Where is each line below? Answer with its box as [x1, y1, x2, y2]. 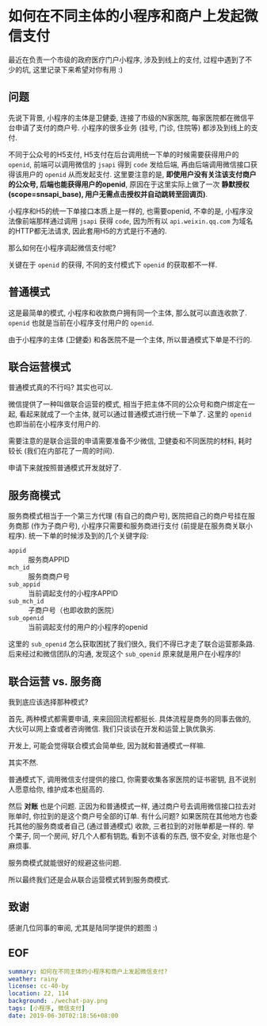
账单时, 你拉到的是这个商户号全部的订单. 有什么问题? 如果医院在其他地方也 [8, 812, 251, 820]
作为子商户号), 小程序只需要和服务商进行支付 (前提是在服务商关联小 [33, 521, 254, 530]
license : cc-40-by [8, 982, 69, 990]
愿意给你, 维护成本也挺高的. [14, 785, 105, 794]
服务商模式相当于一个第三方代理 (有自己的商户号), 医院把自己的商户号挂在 [8, 511, 249, 521]
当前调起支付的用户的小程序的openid [28, 623, 148, 632]
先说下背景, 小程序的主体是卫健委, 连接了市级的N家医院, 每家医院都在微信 [8, 113, 248, 122]
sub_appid [8, 580, 41, 588]
